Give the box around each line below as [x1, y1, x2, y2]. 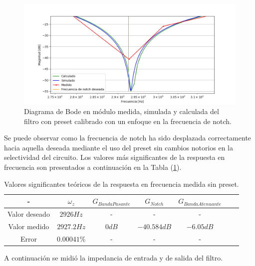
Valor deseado [7, 209, 50, 219]
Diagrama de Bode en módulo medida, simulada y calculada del [24, 106, 219, 117]
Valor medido [8, 221, 49, 231]
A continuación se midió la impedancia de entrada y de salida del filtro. [4, 252, 223, 263]
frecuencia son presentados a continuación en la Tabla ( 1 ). [4, 162, 182, 172]
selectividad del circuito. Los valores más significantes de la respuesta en [4, 152, 225, 162]
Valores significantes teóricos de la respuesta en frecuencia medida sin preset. [4, 178, 239, 189]
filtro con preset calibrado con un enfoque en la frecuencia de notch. [24, 116, 232, 126]
